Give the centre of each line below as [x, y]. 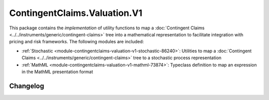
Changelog [27, 86]
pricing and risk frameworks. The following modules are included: [76, 42]
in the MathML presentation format [57, 72]
